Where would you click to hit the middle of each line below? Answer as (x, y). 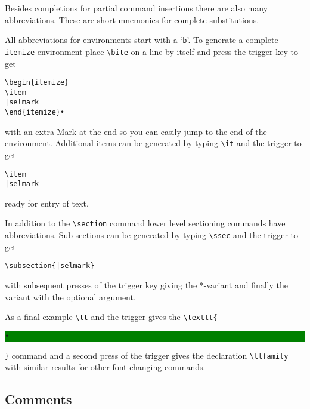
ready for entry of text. (47, 203)
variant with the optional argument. (70, 296)
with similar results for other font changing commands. (105, 367)
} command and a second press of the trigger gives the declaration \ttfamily (147, 355)
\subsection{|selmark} (50, 266)
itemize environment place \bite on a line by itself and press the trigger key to (151, 51)
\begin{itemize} (37, 83)
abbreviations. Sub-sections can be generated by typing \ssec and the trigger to (151, 235)
